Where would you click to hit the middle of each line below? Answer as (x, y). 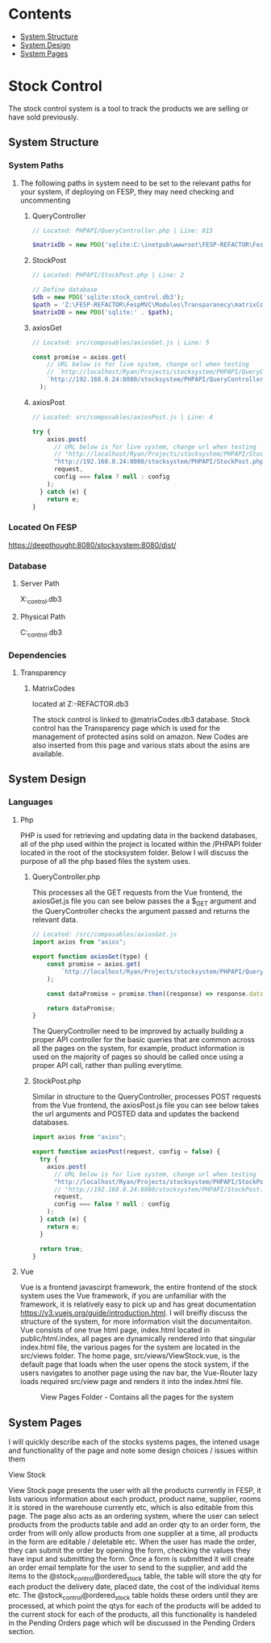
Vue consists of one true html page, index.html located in (115, 1330)
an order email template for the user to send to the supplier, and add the (128, 1568)
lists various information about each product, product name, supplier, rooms (135, 1499)
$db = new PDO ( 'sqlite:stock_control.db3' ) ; (108, 298)
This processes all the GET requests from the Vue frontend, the (137, 892)
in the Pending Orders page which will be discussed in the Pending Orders (132, 1623)
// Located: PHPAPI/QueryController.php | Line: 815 (123, 231)
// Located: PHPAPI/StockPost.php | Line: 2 (108, 275)
